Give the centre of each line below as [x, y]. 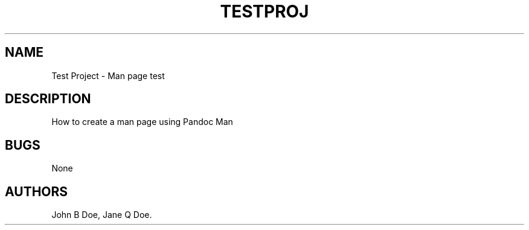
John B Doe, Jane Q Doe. [102, 215]
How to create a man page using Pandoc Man [142, 122]
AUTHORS [37, 191]
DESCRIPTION [48, 99]
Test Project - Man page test [108, 75]
